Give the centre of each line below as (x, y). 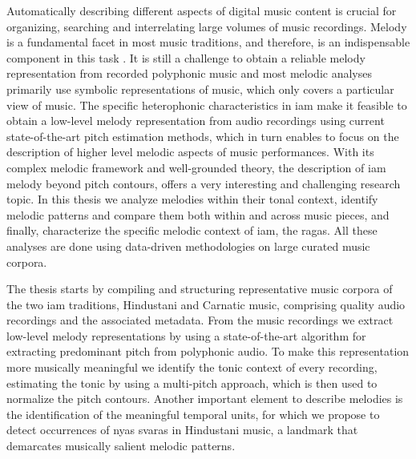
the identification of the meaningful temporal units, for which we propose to (193, 414)
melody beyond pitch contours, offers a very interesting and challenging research (204, 183)
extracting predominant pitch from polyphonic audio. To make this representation (208, 351)
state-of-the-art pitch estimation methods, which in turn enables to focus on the (203, 136)
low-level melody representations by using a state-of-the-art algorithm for (186, 335)
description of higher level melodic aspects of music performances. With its (190, 152)
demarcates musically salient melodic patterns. (121, 446)
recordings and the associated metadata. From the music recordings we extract (200, 320)
